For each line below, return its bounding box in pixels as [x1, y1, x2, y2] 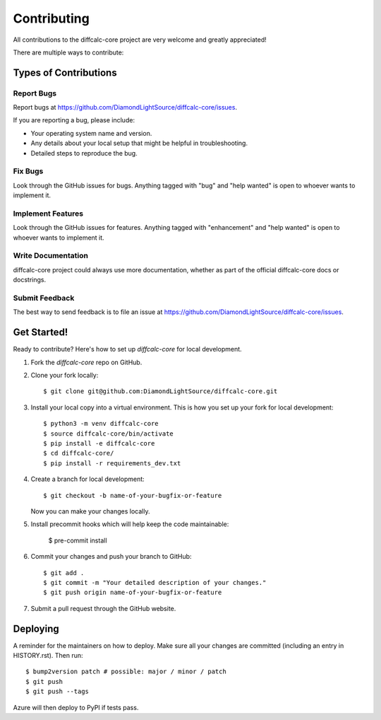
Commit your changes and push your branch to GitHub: [30, 552, 192, 561]
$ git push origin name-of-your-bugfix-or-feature [43, 588, 222, 597]
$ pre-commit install [48, 536, 107, 545]
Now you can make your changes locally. [30, 506, 150, 516]
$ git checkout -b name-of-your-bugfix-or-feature [43, 492, 222, 499]
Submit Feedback [13, 294, 75, 303]
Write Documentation [13, 251, 88, 261]
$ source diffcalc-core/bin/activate [43, 429, 174, 438]
